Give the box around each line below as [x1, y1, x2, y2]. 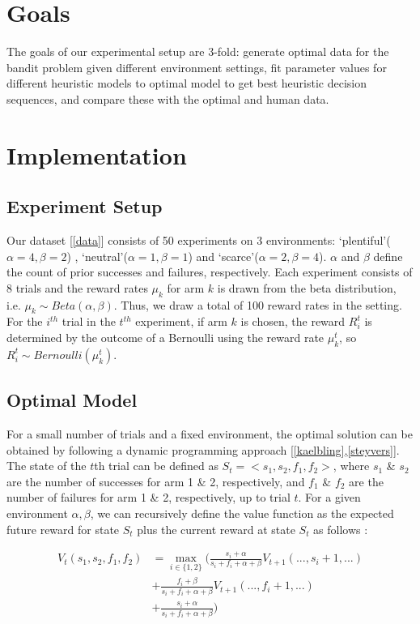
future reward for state [6, 520, 120, 537]
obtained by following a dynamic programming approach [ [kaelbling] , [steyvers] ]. [6, 441, 400, 458]
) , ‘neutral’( [66, 247, 128, 264]
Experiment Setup [6, 194, 163, 219]
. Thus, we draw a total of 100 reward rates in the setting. [113, 296, 402, 313]
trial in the [62, 313, 116, 330]
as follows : [313, 520, 368, 537]
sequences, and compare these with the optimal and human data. [6, 90, 329, 107]
